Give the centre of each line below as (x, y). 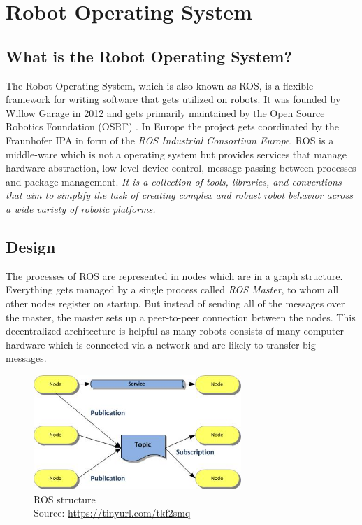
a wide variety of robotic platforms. (81, 208)
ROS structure (65, 499)
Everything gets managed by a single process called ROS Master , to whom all (172, 289)
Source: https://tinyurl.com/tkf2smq (112, 513)
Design (31, 246)
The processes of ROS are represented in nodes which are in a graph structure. (174, 275)
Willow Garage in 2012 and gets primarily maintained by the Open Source (165, 112)
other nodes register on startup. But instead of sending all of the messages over (175, 303)
